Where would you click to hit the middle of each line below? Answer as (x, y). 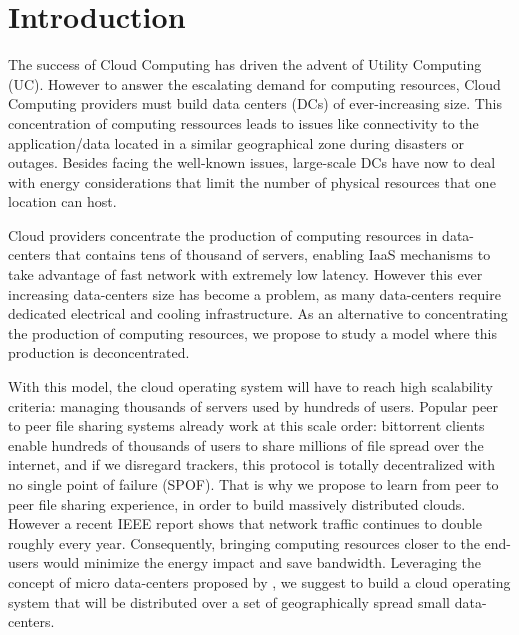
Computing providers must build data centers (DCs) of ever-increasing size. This (255, 103)
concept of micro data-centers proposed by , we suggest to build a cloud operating (259, 581)
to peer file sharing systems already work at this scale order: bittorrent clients (246, 425)
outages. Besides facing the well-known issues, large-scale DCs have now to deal (252, 162)
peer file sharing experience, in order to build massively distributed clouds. (237, 503)
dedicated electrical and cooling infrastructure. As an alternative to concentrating (258, 313)
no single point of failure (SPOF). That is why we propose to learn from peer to (253, 484)
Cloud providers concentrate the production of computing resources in (223, 234)
